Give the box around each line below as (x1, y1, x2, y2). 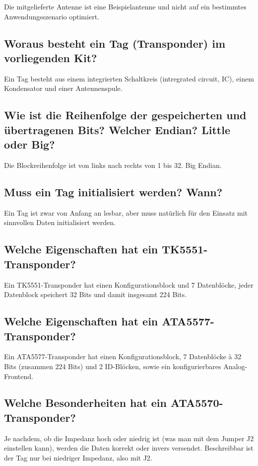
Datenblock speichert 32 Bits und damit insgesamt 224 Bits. (4, 289, 187, 300)
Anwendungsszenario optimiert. (4, 11, 99, 21)
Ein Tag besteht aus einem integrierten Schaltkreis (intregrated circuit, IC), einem (4, 73, 254, 83)
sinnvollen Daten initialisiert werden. (4, 217, 116, 228)
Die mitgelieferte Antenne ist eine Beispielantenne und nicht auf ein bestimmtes (4, 1, 247, 11)
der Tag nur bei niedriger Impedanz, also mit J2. (4, 452, 152, 463)
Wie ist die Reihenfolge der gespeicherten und (4, 107, 247, 123)
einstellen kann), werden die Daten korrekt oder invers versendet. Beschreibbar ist (4, 443, 254, 453)
